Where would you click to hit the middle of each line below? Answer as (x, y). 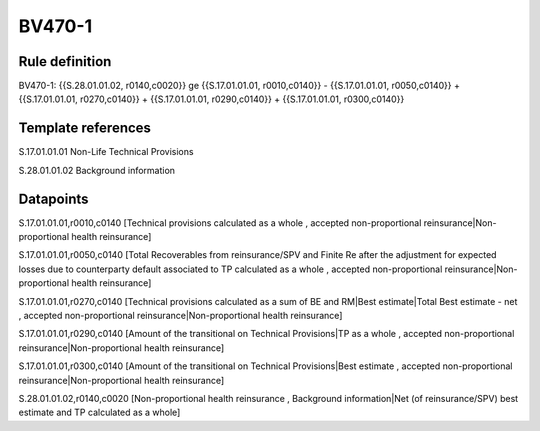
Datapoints (53, 198)
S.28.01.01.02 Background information (96, 170)
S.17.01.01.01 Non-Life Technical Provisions (106, 152)
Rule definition (65, 61)
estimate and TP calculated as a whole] (99, 412)
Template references (85, 128)
